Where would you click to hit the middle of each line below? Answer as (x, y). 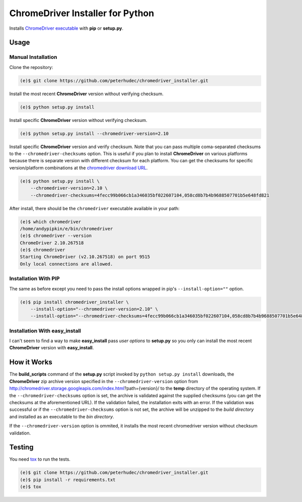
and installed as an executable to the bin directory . (62, 416)
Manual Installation (33, 57)
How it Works (31, 362)
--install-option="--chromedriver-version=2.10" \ (94, 309)
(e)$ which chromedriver (51, 222)
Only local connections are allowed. (66, 264)
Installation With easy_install (45, 331)
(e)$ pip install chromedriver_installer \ (74, 302)
